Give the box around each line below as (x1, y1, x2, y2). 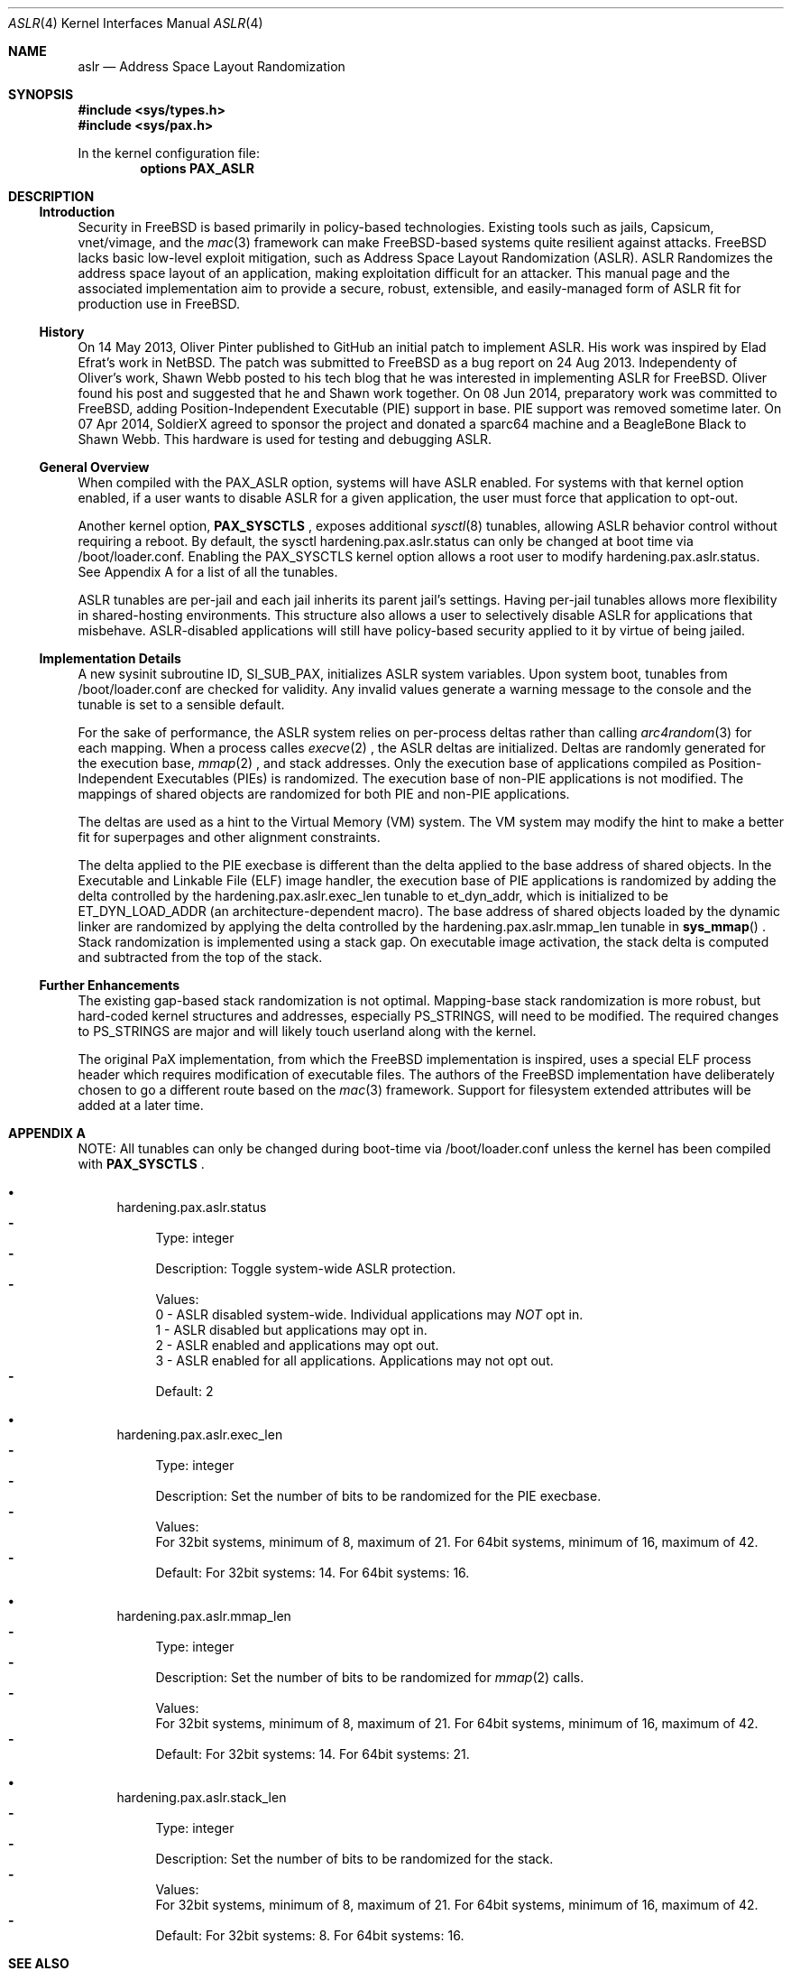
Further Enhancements (39, 977, 180, 993)
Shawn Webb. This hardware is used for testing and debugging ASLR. (78, 431, 492, 447)
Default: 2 (155, 1383, 214, 1399)
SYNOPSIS (8, 87, 74, 102)
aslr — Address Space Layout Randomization (78, 59, 345, 74)
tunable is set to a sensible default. (78, 697, 285, 712)
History (39, 324, 85, 339)
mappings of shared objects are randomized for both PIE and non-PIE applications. (78, 786, 570, 801)
